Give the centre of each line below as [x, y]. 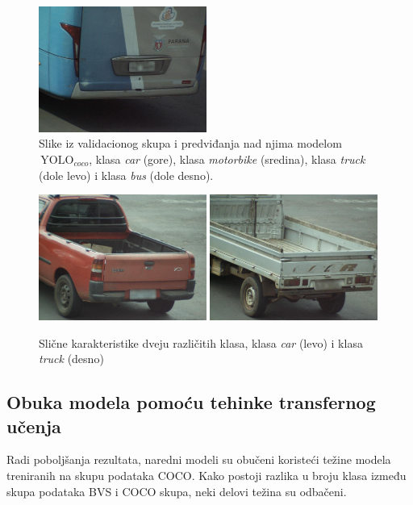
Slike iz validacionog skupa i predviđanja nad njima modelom [190, 143]
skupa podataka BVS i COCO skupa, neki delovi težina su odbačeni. [177, 491]
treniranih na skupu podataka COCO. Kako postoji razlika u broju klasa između [206, 475]
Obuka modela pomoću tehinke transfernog [191, 402]
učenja [34, 426]
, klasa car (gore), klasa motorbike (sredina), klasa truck [227, 159]
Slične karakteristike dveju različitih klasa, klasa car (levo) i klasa [201, 342]
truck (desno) [71, 359]
